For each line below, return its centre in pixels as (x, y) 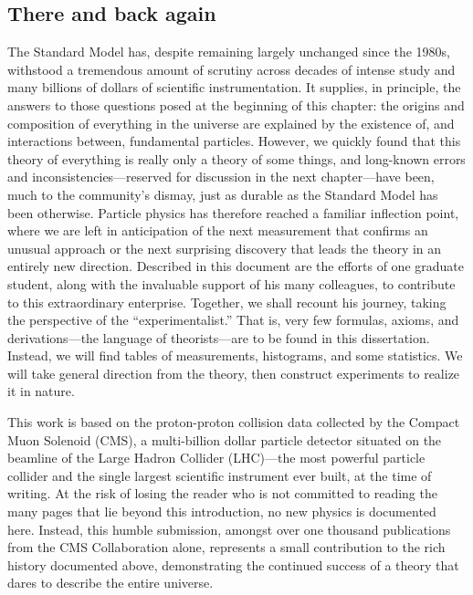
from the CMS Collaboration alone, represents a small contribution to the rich (226, 547)
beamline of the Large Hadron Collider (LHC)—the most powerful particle (216, 458)
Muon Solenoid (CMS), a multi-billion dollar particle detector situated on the (225, 439)
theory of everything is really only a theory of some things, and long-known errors (236, 158)
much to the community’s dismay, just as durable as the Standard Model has (223, 194)
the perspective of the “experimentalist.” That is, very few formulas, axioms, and (233, 320)
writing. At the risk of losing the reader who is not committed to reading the (222, 493)
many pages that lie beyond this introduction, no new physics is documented (222, 511)
